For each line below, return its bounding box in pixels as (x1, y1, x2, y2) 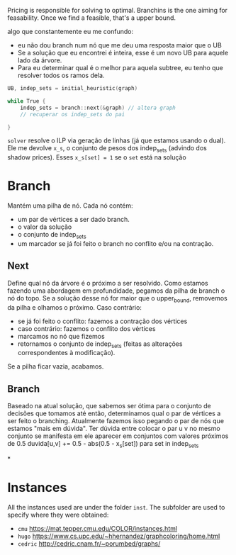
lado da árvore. (17, 56, 62, 65)
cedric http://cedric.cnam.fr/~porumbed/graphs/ (17, 539, 161, 548)
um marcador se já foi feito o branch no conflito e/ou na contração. (17, 239, 214, 247)
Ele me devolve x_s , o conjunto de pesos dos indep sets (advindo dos (7, 144, 207, 155)
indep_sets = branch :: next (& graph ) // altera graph (20, 104, 176, 111)
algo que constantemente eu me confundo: (7, 28, 133, 35)
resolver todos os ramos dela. (17, 71, 105, 79)
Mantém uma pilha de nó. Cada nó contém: (7, 201, 133, 210)
